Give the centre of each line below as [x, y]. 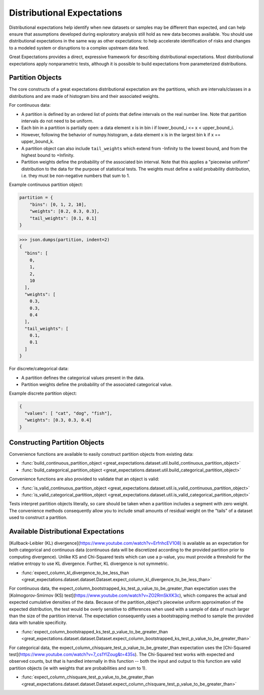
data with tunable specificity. [38, 623]
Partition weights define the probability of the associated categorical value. [97, 384]
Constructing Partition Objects [57, 442]
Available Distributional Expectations [67, 531]
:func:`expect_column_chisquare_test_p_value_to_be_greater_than [88, 677]
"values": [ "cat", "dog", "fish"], [68, 413]
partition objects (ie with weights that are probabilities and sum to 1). [78, 668]
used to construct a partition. [38, 517]
